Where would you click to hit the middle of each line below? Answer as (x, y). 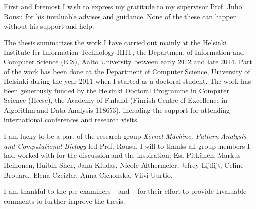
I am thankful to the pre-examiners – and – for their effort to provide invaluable (125, 191)
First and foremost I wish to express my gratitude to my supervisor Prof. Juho (123, 6)
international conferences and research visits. (72, 119)
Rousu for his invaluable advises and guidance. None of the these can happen (121, 16)
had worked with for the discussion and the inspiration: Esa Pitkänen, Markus (122, 155)
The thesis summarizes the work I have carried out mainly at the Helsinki (115, 42)
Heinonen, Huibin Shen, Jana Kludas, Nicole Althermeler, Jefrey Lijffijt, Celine (124, 164)
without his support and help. (49, 26)
